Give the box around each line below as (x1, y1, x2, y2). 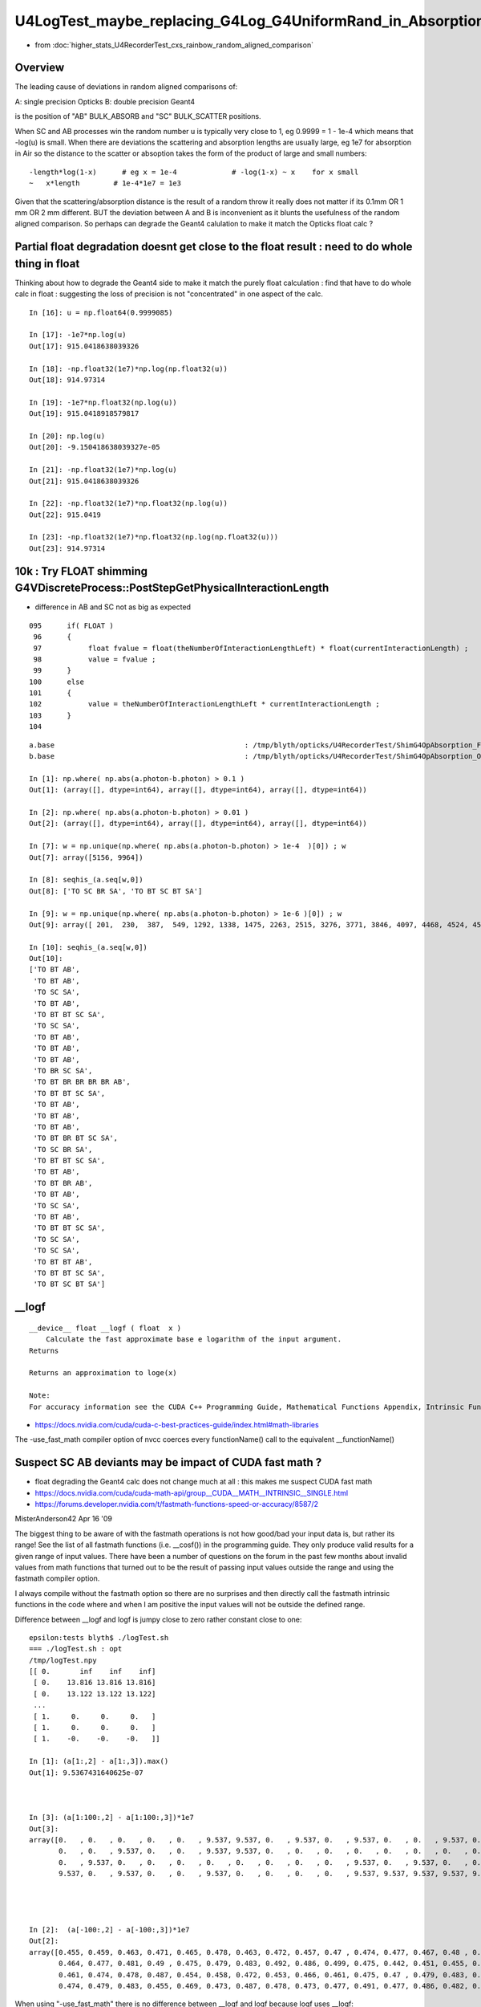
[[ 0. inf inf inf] (29, 1667, 156, 1676)
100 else (29, 677, 84, 686)
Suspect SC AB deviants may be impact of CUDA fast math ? (14, 1455, 322, 1469)
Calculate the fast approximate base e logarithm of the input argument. (45, 1335, 342, 1344)
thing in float (14, 257, 80, 271)
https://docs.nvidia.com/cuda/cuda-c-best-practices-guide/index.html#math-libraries (34, 1419, 320, 1429)
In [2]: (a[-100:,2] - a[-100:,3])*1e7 (29, 1925, 190, 1935)
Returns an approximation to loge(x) (29, 1369, 178, 1378)
